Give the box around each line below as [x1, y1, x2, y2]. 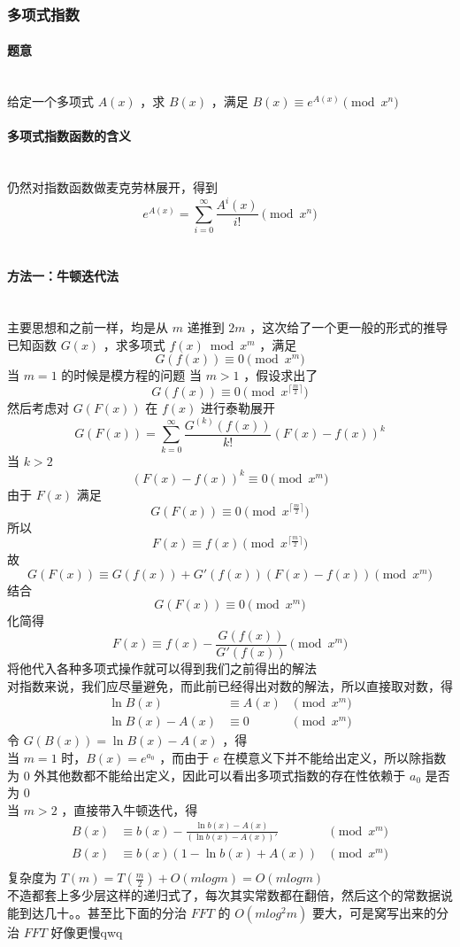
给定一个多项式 [7, 92, 94, 111]
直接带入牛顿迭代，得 [73, 800, 198, 819]
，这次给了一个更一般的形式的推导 [249, 318, 448, 337]
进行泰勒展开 [201, 398, 276, 416]
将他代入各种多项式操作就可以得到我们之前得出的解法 [7, 659, 317, 678]
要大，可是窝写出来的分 [311, 903, 448, 921]
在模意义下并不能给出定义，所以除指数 [223, 748, 447, 766]
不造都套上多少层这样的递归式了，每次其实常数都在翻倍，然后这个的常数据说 [7, 886, 453, 904]
